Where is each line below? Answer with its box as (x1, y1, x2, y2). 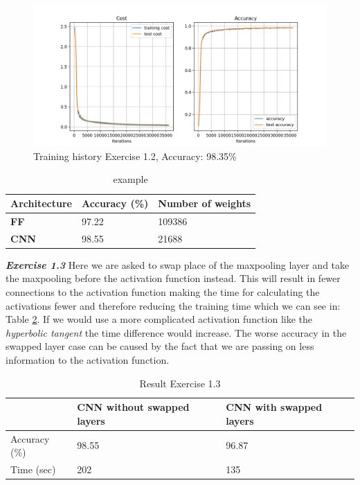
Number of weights (158, 196, 251, 211)
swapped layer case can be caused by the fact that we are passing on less (6, 339, 314, 353)
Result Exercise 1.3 (139, 376, 221, 390)
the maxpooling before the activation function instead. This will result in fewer (6, 271, 341, 285)
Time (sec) (10, 462, 56, 477)
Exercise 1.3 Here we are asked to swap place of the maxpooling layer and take (6, 257, 350, 272)
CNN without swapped (77, 400, 190, 414)
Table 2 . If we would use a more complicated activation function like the (6, 312, 313, 326)
